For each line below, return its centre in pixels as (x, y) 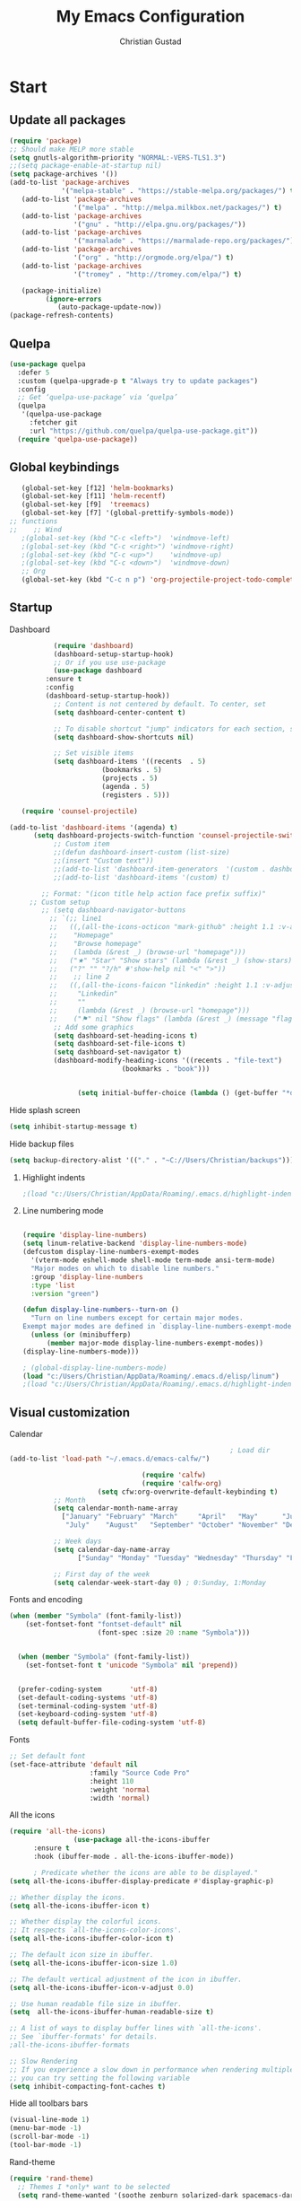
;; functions (34, 522)
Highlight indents (54, 1177)
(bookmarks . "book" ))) (166, 1069)
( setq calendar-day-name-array (112, 1549)
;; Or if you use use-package (110, 662)
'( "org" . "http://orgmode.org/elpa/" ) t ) (154, 258)
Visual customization (70, 1412)
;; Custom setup (60, 902)
